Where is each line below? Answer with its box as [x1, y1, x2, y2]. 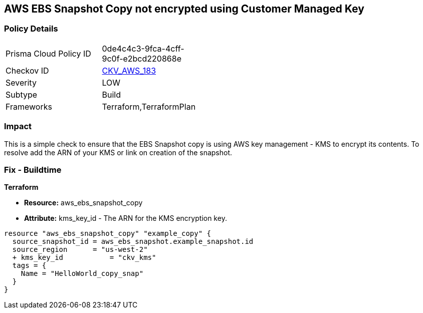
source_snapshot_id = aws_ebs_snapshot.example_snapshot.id [12, 237, 254, 246]
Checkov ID [6, 65, 49, 76]
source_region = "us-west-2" [12, 245, 148, 254]
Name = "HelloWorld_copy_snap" [21, 269, 144, 278]
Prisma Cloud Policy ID [6, 48, 91, 59]
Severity [6, 77, 37, 88]
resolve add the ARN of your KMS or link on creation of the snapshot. [4, 148, 233, 157]
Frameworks [6, 101, 52, 112]
